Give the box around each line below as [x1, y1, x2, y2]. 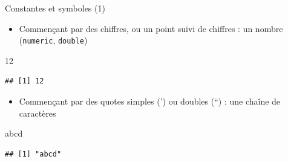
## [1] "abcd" [5, 149, 62, 158]
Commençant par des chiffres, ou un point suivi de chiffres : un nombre [19, 22, 283, 34]
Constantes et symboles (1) [5, 2, 105, 14]
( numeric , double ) [19, 34, 88, 47]
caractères [19, 106, 56, 119]
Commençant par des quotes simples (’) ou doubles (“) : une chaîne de [19, 95, 281, 108]
